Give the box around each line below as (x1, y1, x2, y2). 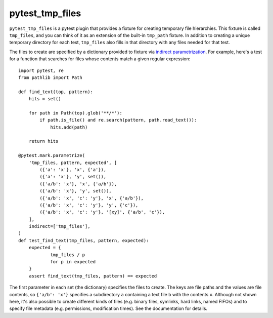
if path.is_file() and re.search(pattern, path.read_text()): (39, 117, 197, 123)
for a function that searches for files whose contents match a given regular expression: (9, 56, 191, 62)
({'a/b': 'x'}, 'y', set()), (39, 188, 112, 194)
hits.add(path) (50, 124, 88, 130)
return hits (28, 138, 59, 144)
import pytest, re (18, 67, 64, 73)
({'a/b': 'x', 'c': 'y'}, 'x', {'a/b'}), (39, 195, 144, 201)
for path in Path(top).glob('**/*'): (28, 110, 122, 116)
